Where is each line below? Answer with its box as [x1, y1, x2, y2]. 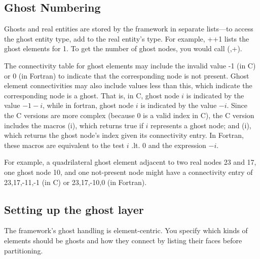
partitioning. [4, 245, 43, 255]
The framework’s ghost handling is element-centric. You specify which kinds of [4, 225, 248, 236]
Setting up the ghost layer [4, 201, 144, 217]
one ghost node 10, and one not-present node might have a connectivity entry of [4, 166, 253, 177]
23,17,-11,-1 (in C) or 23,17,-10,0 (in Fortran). [4, 176, 147, 187]
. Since [227, 100, 247, 110]
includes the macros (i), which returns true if [4, 120, 143, 130]
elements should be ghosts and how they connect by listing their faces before [4, 235, 242, 245]
